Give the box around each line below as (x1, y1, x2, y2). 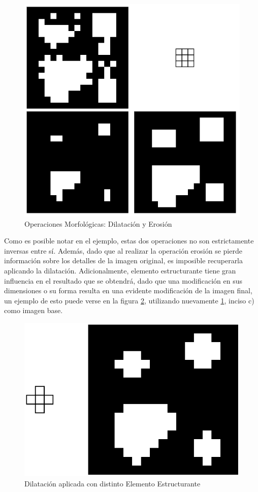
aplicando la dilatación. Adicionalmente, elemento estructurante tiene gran (4, 265, 236, 276)
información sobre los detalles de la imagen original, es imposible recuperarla (4, 255, 243, 266)
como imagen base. (4, 305, 63, 316)
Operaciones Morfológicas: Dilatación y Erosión (24, 218, 172, 229)
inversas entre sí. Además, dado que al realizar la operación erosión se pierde (4, 245, 242, 256)
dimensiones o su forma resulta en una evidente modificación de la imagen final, (4, 285, 252, 296)
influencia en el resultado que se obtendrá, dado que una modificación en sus (4, 275, 243, 286)
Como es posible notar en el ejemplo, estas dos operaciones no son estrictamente (4, 235, 254, 246)
